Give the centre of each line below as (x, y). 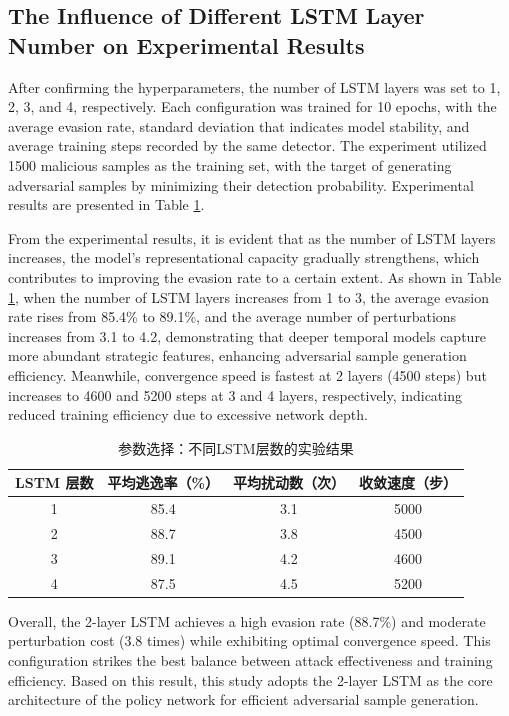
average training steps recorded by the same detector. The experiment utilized (247, 145)
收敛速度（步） (407, 482)
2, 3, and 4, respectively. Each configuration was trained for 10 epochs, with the (252, 106)
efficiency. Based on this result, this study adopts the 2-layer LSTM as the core (250, 679)
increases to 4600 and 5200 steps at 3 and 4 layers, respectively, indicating (235, 394)
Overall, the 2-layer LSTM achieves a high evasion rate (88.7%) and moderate (247, 620)
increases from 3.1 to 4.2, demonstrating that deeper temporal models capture (247, 335)
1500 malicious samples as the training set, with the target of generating (230, 164)
